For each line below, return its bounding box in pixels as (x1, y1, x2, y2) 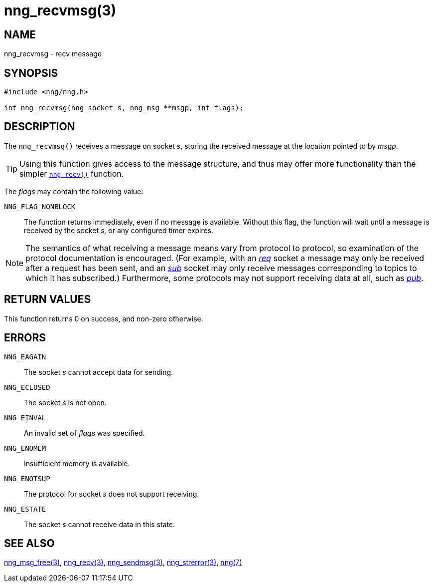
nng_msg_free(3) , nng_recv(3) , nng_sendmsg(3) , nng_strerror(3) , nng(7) (4, 558, 242, 567)
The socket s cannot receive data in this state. (24, 520, 175, 529)
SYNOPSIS (4, 66, 58, 79)
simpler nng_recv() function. (19, 168, 124, 179)
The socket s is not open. (24, 398, 107, 407)
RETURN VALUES (4, 293, 91, 306)
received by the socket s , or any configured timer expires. (24, 226, 214, 235)
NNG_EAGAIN (4, 352, 46, 361)
